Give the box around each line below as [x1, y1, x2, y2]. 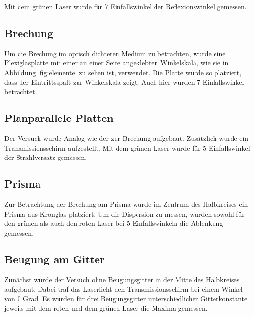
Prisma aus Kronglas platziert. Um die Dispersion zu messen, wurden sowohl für [4, 208, 245, 218]
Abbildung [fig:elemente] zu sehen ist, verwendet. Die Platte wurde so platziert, [4, 67, 242, 77]
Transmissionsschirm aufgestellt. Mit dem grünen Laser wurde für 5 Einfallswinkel [4, 142, 250, 153]
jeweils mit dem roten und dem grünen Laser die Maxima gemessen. [4, 303, 208, 313]
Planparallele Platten [4, 110, 114, 125]
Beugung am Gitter [4, 251, 105, 266]
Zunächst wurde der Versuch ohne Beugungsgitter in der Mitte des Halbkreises [4, 274, 240, 284]
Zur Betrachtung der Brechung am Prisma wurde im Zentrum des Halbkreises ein [4, 198, 248, 209]
